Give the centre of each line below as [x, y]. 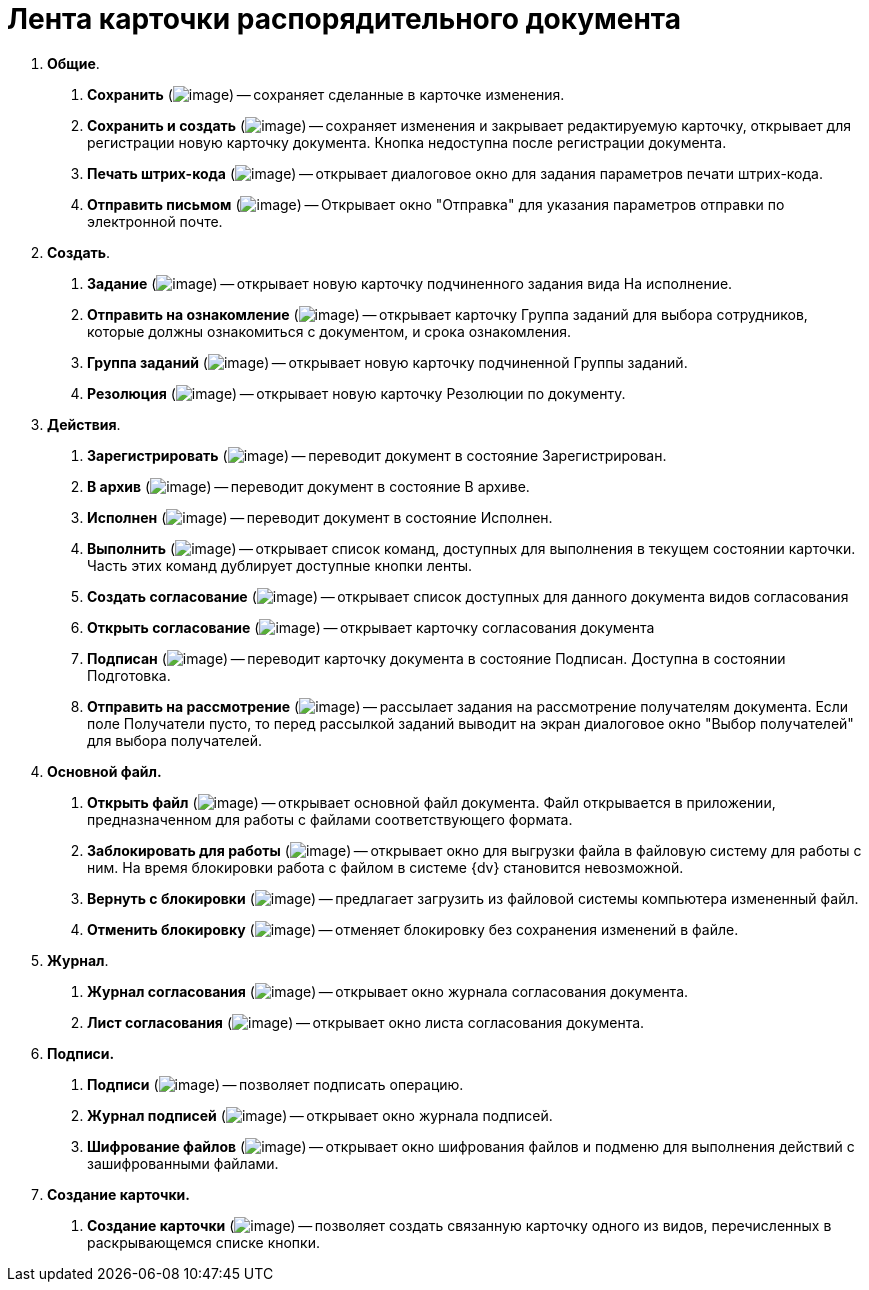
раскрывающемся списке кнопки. [203, 1242]
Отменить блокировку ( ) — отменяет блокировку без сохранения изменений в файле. [413, 929]
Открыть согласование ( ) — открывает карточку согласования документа [371, 627]
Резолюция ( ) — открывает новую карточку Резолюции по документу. [356, 393]
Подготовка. [129, 675]
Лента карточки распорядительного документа [344, 19]
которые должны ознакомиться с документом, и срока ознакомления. [329, 331]
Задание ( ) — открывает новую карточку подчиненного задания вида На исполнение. [410, 283]
